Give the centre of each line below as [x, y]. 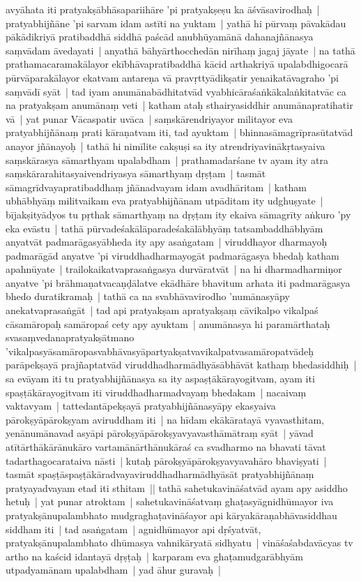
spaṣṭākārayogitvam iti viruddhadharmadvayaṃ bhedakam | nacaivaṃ [156, 392]
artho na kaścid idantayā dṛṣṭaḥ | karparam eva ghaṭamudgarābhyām [154, 556]
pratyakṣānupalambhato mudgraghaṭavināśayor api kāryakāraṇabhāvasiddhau [171, 515]
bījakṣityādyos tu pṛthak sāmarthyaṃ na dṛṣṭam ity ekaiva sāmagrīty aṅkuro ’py [178, 214]
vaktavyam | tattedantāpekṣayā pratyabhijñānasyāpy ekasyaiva [141, 406]
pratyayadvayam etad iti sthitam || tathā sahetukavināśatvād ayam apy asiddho [177, 487]
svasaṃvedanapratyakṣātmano [70, 337]
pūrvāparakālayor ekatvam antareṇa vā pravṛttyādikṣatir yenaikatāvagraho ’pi [172, 77]
